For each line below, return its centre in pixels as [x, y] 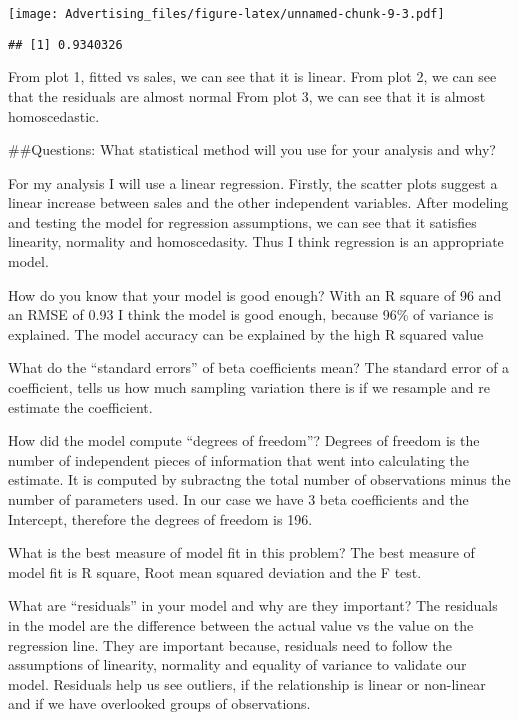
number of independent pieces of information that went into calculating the [239, 459]
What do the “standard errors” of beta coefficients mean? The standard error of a [259, 367]
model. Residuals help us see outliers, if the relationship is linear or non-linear [247, 683]
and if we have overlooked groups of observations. [159, 703]
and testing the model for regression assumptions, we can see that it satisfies [242, 221]
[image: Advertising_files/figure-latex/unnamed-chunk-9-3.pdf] [226, 14]
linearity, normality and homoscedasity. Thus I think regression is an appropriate [256, 241]
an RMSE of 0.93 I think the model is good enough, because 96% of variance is [251, 314]
